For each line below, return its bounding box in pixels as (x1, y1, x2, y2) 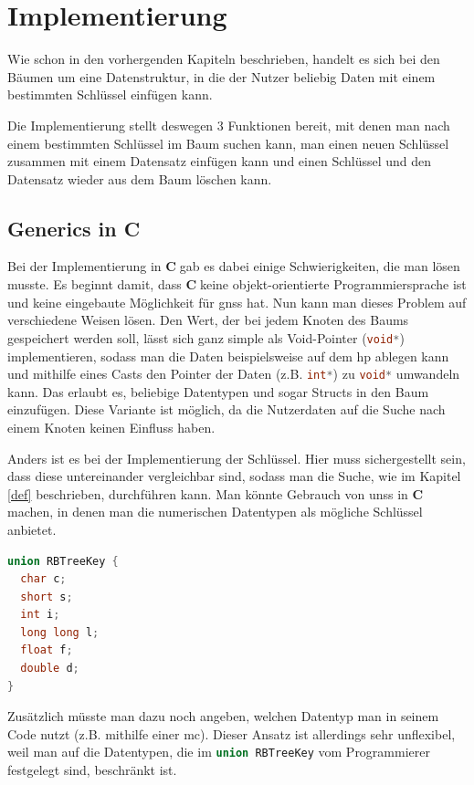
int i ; (20, 608, 60, 622)
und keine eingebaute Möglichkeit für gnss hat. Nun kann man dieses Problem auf (7, 292, 467, 311)
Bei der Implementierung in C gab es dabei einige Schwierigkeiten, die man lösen (7, 256, 460, 276)
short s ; (20, 590, 73, 603)
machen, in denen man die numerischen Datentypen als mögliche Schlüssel (7, 502, 423, 521)
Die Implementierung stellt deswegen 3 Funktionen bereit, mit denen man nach (7, 115, 450, 134)
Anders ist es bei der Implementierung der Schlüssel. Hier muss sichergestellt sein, (7, 448, 466, 467)
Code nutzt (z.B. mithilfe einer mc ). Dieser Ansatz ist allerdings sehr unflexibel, (7, 724, 456, 743)
